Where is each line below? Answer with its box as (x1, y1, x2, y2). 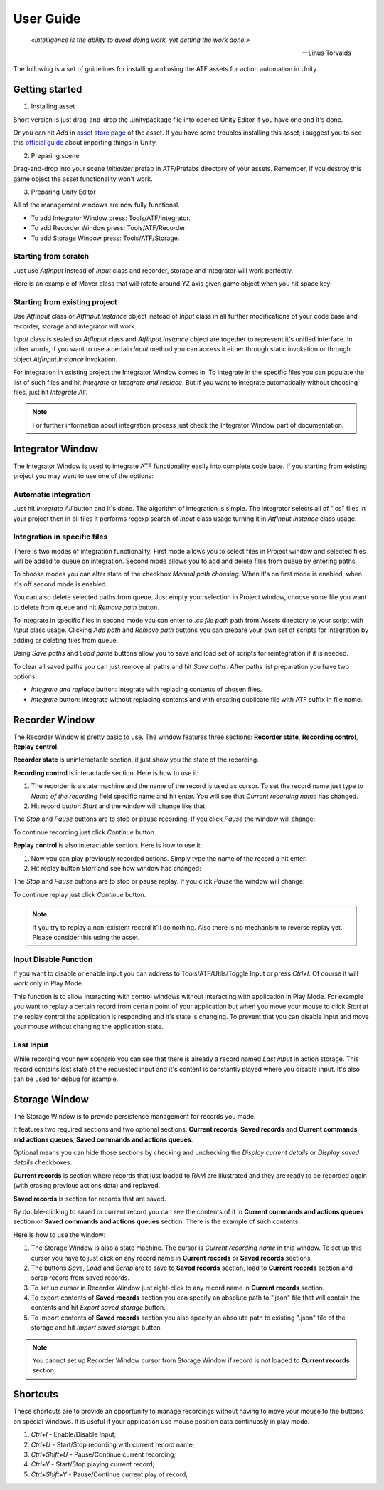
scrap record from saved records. (31, 1273, 129, 1282)
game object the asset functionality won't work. (13, 175, 153, 183)
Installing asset (31, 102, 75, 110)
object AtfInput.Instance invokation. (13, 355, 117, 363)
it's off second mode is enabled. (13, 579, 108, 588)
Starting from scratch (13, 252, 90, 262)
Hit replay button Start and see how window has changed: (31, 864, 202, 872)
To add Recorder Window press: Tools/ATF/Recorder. (31, 224, 188, 232)
